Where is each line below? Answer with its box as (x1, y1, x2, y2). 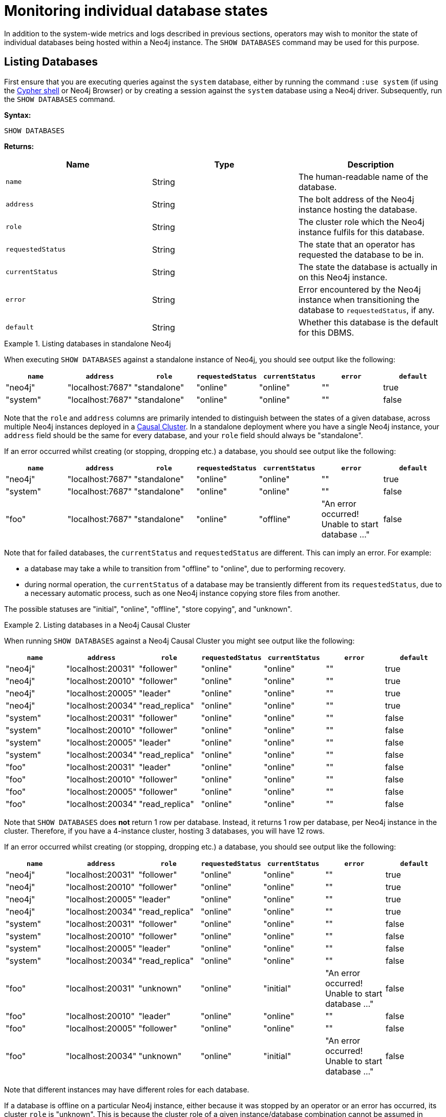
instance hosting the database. (298, 204, 417, 215)
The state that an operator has (298, 239, 415, 250)
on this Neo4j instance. (298, 272, 388, 282)
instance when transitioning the (298, 294, 420, 305)
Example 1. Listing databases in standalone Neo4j (4, 339, 171, 348)
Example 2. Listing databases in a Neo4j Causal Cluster (4, 620, 190, 629)
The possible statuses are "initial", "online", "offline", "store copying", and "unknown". (4, 604, 292, 613)
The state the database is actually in (298, 261, 438, 272)
